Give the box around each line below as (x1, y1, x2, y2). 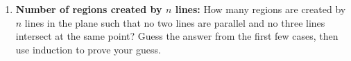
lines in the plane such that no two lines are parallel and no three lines (24, 15, 325, 29)
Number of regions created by (15, 2, 162, 16)
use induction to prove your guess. (15, 42, 161, 56)
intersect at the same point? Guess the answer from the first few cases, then (15, 29, 339, 43)
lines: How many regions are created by (175, 2, 346, 16)
